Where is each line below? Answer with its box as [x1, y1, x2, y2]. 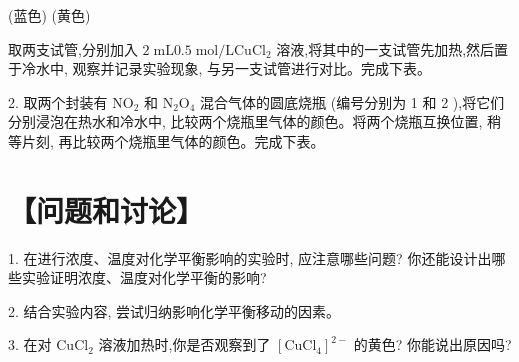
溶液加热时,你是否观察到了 [98, 334, 271, 355]
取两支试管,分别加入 [8, 38, 138, 59]
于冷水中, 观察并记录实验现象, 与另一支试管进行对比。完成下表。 [8, 58, 432, 79]
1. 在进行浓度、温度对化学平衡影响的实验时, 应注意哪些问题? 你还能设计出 [8, 247, 492, 268]
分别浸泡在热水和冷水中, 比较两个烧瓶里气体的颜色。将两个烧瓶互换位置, [8, 111, 483, 132]
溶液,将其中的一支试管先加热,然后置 [276, 38, 509, 59]
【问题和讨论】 [8, 189, 205, 230]
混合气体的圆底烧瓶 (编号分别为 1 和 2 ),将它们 [200, 91, 505, 112]
